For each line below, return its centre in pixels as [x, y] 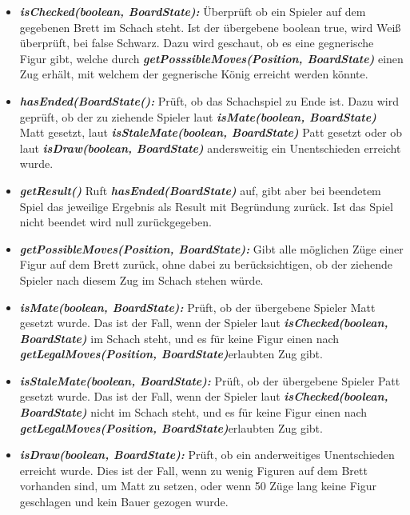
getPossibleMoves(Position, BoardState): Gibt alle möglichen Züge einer [211, 248]
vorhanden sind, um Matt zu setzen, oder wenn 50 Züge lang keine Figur [198, 486]
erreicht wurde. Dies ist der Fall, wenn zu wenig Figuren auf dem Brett [193, 470]
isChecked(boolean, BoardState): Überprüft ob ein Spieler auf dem [193, 11]
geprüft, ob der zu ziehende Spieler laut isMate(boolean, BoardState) [198, 116]
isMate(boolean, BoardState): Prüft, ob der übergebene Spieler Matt [197, 307]
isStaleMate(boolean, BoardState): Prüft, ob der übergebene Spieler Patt [210, 380]
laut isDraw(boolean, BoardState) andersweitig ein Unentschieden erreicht [210, 148]
